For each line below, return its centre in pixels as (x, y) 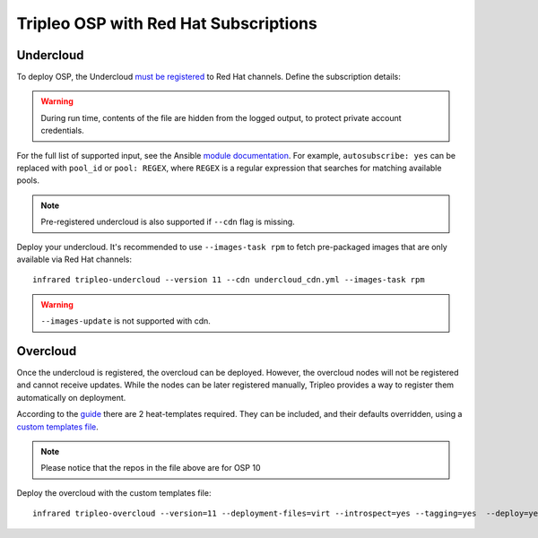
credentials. (62, 131)
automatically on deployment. (71, 397)
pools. (28, 180)
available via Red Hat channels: (74, 259)
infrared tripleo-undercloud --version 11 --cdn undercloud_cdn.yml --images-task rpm (229, 280)
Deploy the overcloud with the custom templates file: (114, 492)
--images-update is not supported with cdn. (126, 321)
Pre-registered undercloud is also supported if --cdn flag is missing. (168, 222)
